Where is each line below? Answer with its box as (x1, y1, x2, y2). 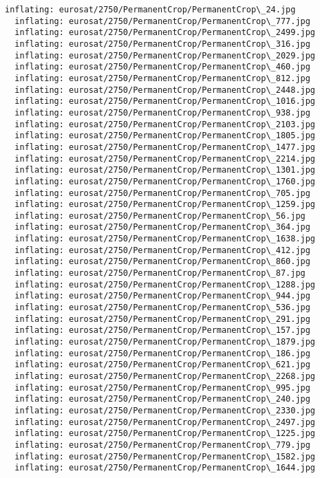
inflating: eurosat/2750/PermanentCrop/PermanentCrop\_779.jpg (14, 439, 310, 450)
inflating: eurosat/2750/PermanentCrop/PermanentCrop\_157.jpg (14, 325, 310, 336)
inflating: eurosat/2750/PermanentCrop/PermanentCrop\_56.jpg (14, 210, 306, 221)
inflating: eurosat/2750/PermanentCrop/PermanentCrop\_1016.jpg (14, 96, 316, 107)
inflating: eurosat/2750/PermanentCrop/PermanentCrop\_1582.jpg (14, 451, 316, 461)
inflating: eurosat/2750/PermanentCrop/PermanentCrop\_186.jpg (14, 348, 310, 358)
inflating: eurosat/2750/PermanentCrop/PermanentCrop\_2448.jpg (14, 85, 316, 95)
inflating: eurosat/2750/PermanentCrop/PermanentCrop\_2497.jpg (14, 417, 316, 427)
